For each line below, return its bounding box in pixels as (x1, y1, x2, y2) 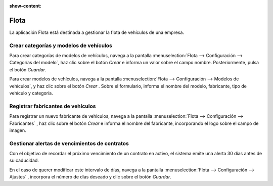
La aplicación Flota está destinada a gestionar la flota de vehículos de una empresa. (9, 29, 185, 35)
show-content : (9, 3, 41, 9)
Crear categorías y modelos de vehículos (9, 42, 112, 49)
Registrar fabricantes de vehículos (9, 103, 96, 110)
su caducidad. (9, 157, 39, 164)
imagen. (9, 127, 26, 133)
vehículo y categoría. (9, 90, 53, 96)
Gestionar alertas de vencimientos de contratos (9, 139, 129, 147)
